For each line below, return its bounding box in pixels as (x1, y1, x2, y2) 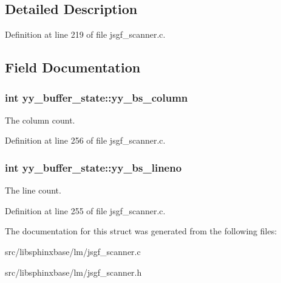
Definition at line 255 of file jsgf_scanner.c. (5, 204, 166, 217)
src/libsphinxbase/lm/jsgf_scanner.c (5, 245, 141, 257)
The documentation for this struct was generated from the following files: (5, 225, 277, 237)
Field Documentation (5, 58, 141, 77)
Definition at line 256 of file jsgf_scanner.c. (5, 134, 166, 147)
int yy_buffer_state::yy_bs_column (5, 89, 188, 105)
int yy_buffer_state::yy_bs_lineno (5, 159, 182, 175)
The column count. (5, 113, 75, 126)
